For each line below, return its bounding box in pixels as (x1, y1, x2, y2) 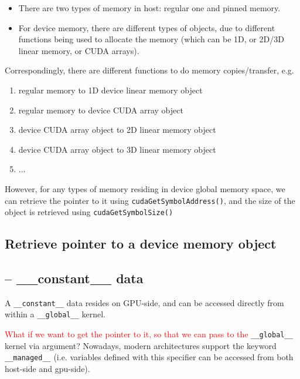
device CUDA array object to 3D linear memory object (18, 143, 216, 155)
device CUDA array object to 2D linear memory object (18, 123, 216, 136)
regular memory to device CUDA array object (18, 103, 183, 116)
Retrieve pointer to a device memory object (5, 234, 277, 253)
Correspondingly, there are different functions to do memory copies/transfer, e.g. (5, 64, 294, 76)
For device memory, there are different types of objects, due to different (18, 21, 275, 33)
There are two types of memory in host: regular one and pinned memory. (18, 2, 281, 14)
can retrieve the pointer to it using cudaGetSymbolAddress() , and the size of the (5, 194, 295, 206)
